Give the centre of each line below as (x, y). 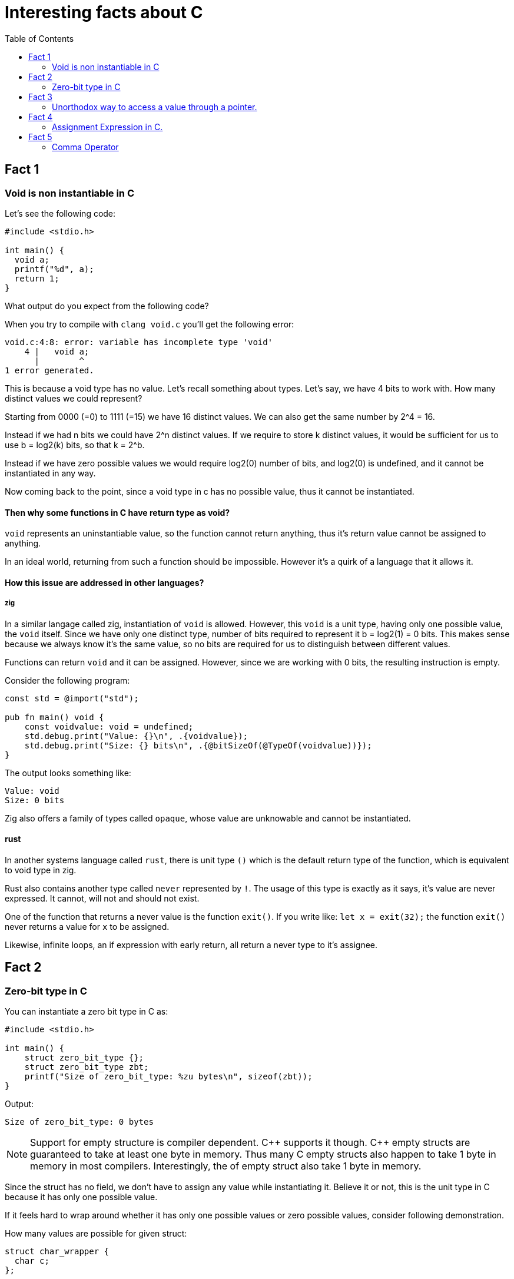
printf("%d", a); (54, 269)
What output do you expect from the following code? (107, 306)
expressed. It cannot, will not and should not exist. (102, 898)
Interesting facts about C (104, 12)
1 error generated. (49, 370)
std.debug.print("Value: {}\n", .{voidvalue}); (136, 736)
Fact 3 (40, 97)
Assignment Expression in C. (107, 127)
